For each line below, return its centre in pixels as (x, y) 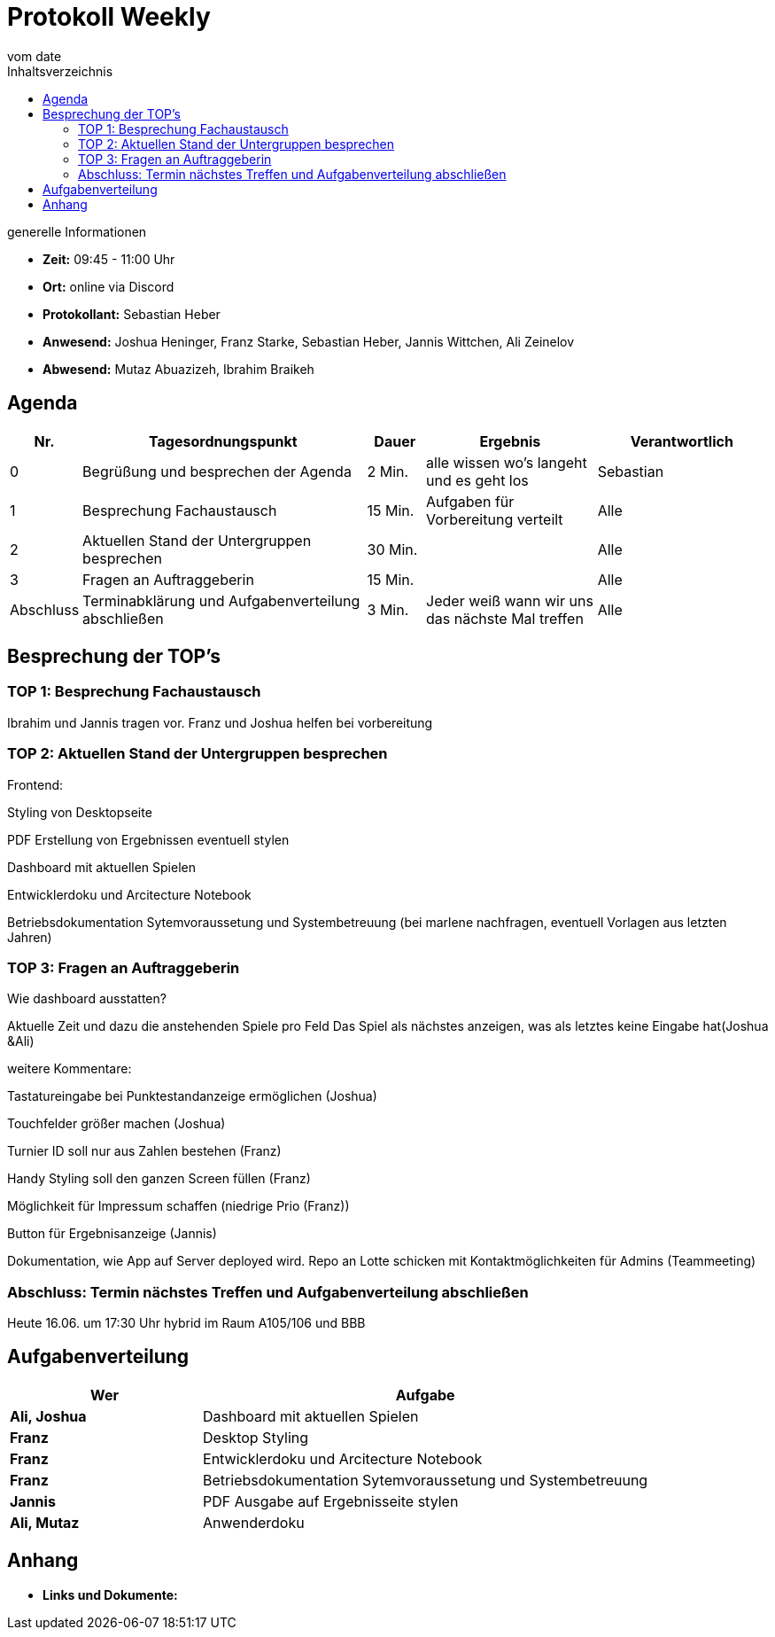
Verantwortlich (682, 441)
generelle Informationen (77, 231)
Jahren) (30, 937)
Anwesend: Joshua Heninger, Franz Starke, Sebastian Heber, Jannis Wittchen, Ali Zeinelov (309, 341)
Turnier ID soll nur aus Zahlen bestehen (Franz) (144, 1151)
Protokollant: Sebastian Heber (132, 314)
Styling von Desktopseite (80, 812)
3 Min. (388, 609)
